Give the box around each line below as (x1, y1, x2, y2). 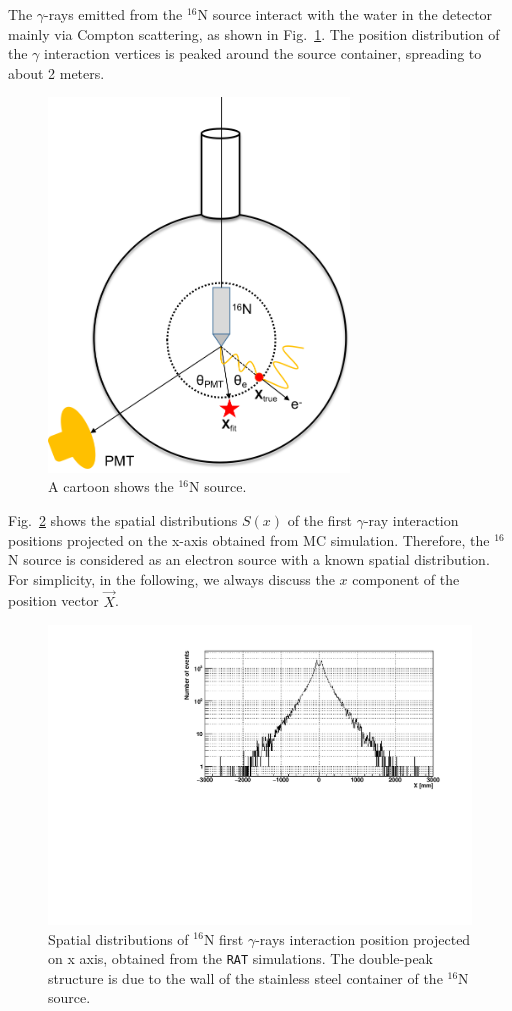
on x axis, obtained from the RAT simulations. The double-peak (48, 948, 434, 969)
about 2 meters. (8, 62, 105, 83)
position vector (8, 590, 99, 611)
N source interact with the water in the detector (197, 4, 493, 24)
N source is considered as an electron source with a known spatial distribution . (8, 549, 490, 570)
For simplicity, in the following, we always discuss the (8, 568, 335, 589)
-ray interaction (363, 510, 459, 531)
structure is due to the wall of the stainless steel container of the (48, 967, 443, 988)
